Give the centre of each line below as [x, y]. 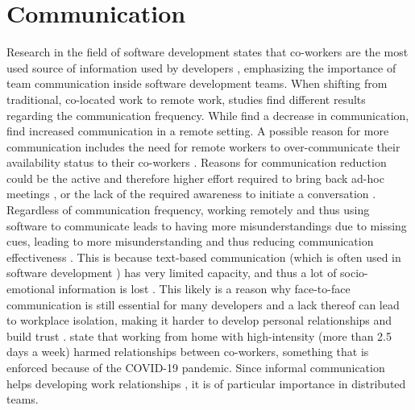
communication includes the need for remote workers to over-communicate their [203, 146]
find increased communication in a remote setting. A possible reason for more [198, 131]
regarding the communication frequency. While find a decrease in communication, [208, 115]
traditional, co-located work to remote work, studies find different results [186, 99]
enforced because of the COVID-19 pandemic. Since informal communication [196, 367]
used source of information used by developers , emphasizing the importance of [201, 67]
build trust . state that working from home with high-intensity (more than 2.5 [199, 335]
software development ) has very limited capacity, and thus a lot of [172, 273]
